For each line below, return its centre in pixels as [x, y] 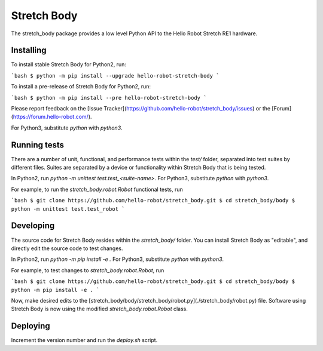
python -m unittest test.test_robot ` [68, 209]
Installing [29, 50]
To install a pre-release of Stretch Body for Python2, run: [81, 87]
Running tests [38, 145]
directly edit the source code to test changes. [67, 248]
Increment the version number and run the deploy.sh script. [84, 340]
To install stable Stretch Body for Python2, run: [69, 64]
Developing [33, 226]
